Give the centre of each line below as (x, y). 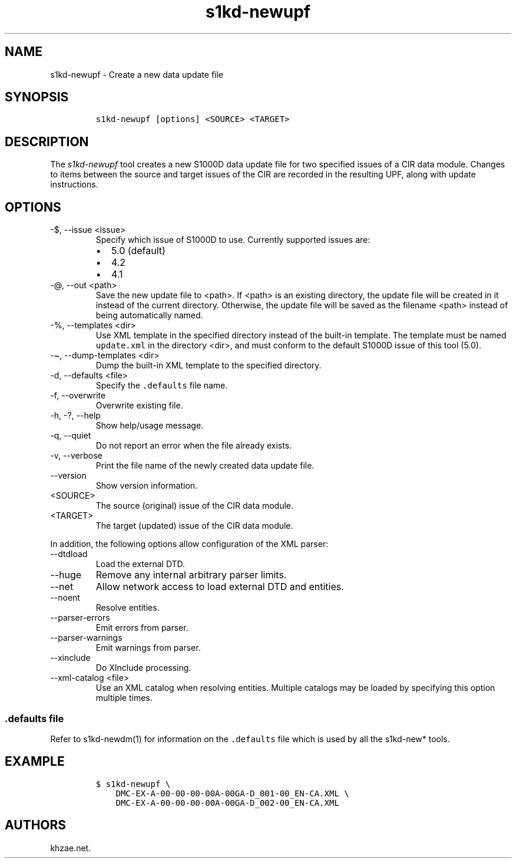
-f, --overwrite (78, 396)
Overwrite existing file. (139, 406)
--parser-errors (80, 618)
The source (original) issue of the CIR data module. (195, 506)
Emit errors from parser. (142, 628)
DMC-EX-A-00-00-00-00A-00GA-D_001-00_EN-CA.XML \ (232, 793)
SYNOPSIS (37, 97)
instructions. (74, 185)
